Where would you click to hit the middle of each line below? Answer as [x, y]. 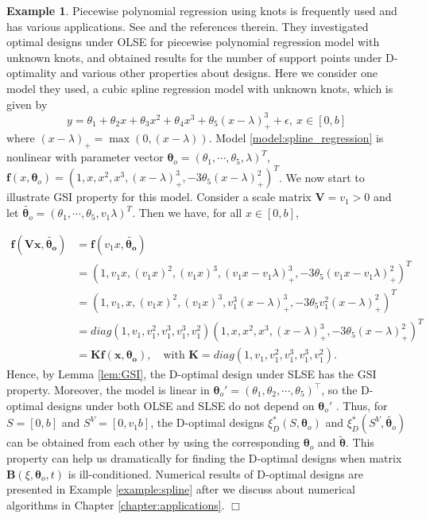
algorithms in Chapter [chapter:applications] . [116, 504]
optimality [32, 73]
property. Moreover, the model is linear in [108, 389]
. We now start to [322, 177]
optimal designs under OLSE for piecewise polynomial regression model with [193, 42]
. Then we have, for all [187, 213]
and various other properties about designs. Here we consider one [219, 73]
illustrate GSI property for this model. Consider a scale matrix [159, 197]
